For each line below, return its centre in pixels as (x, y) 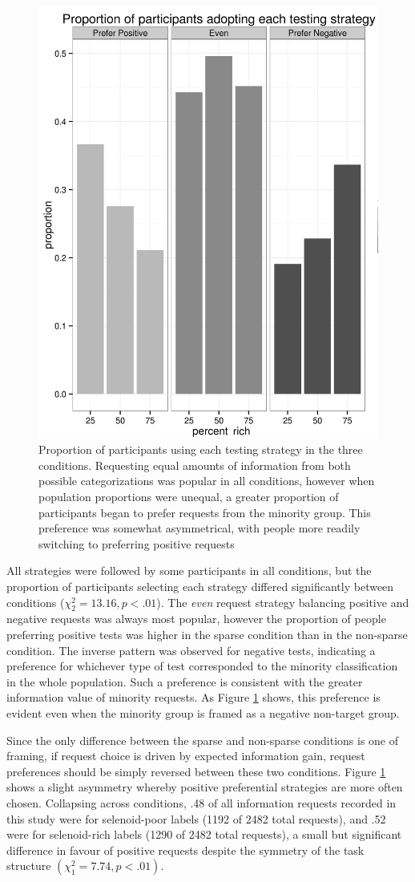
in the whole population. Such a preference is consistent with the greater (185, 681)
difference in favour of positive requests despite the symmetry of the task (185, 850)
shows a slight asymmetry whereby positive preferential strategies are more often (205, 787)
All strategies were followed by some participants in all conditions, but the (189, 570)
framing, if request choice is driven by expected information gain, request (186, 756)
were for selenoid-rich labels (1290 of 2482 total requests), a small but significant (204, 834)
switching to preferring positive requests (137, 543)
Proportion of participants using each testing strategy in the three (201, 449)
